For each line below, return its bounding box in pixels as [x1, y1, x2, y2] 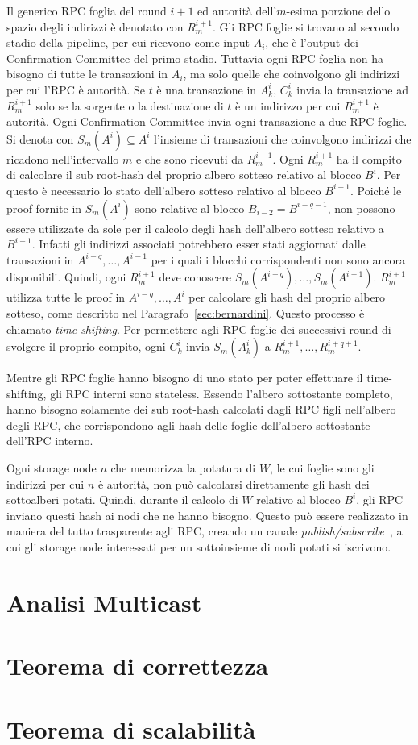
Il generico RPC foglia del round [6, 2, 167, 19]
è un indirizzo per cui [235, 97, 341, 114]
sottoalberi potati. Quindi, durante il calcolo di [6, 491, 238, 508]
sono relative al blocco [135, 199, 245, 216]
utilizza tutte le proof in [6, 289, 126, 306]
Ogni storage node [6, 460, 97, 477]
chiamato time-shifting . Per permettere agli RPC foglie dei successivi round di [6, 320, 391, 337]
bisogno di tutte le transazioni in [6, 65, 168, 82]
